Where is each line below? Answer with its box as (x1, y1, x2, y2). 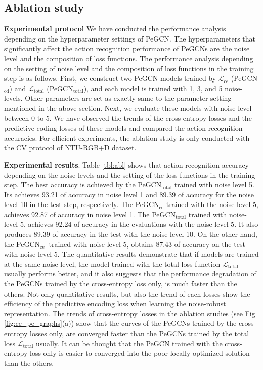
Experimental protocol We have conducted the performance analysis (4, 23, 226, 34)
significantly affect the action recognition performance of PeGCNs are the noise (4, 43, 250, 54)
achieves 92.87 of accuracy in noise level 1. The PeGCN (4, 209, 176, 219)
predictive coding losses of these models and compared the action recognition (4, 122, 243, 133)
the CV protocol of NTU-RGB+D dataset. (4, 142, 137, 153)
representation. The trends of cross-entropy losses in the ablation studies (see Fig (4, 308, 255, 318)
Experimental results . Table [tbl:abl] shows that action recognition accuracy (4, 159, 249, 170)
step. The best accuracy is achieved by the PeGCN (4, 179, 162, 190)
